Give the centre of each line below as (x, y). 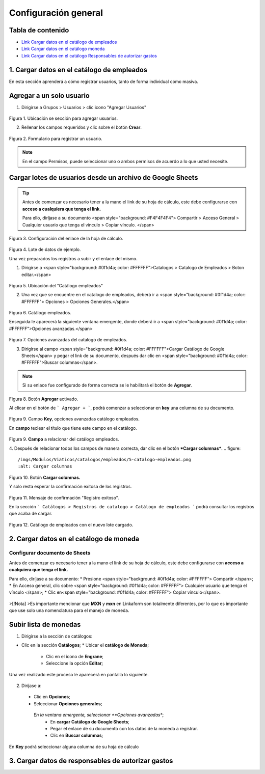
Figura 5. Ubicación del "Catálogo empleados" (56, 285)
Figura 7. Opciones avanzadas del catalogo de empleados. (68, 340)
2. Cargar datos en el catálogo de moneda (74, 539)
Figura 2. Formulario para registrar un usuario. (56, 138)
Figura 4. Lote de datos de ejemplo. (45, 249)
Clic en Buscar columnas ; (77, 735)
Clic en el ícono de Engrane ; (75, 656)
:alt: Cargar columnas (45, 466)
